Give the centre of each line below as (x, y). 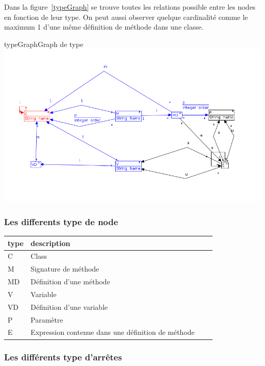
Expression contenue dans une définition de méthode (113, 332)
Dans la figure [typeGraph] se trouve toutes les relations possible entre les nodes (130, 7)
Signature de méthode (65, 269)
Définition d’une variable (69, 307)
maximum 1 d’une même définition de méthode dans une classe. (104, 27)
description (50, 243)
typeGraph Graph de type (44, 44)
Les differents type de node (61, 221)
